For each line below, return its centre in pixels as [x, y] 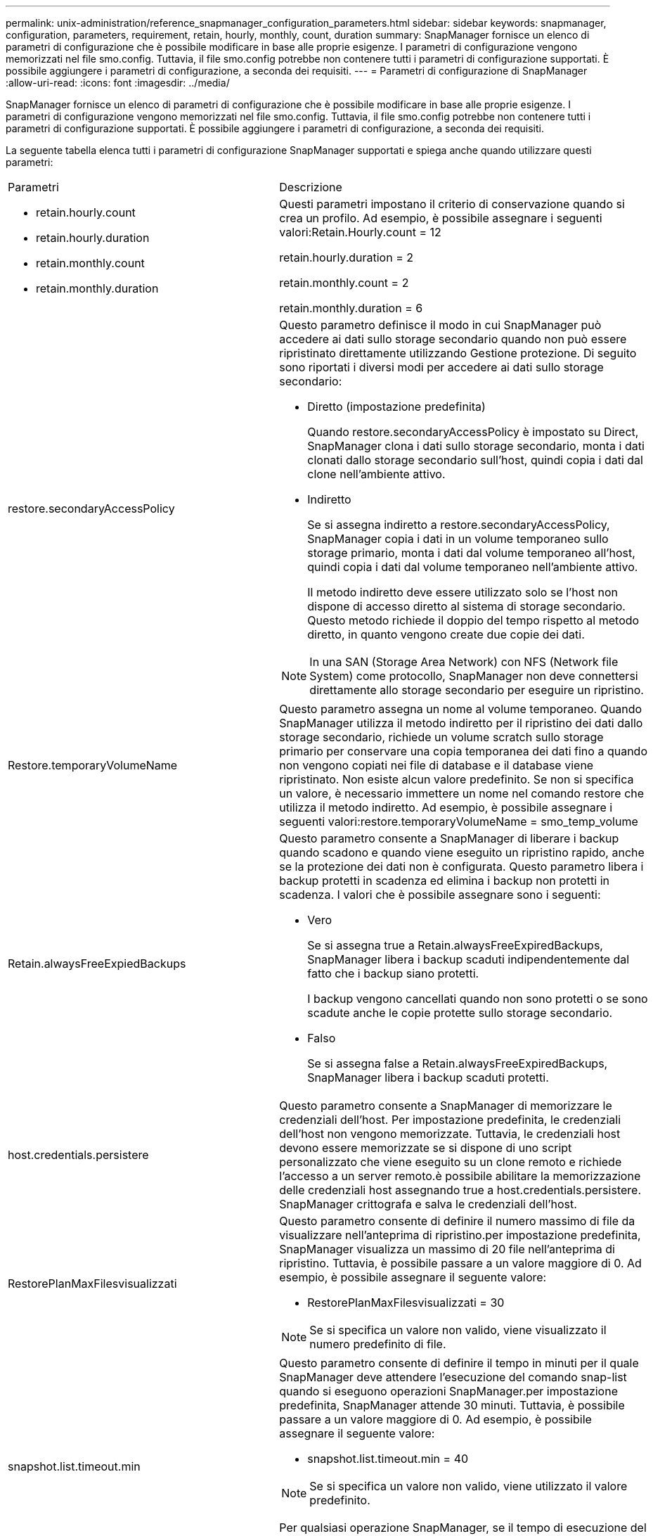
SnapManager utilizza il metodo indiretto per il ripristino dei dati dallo [461, 723]
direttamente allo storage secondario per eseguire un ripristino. [477, 690]
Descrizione [311, 187]
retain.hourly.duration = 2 [347, 257]
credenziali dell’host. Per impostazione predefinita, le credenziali [450, 1120]
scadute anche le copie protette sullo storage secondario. [460, 1013]
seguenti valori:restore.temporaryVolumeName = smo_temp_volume [459, 821]
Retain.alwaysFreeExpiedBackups [97, 964]
